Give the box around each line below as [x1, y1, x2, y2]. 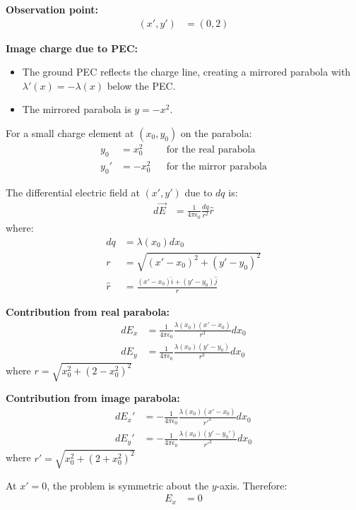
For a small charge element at [6, 126, 134, 140]
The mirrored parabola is [22, 102, 131, 117]
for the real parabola [166, 145, 256, 155]
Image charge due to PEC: [6, 40, 138, 55]
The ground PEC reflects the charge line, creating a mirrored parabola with [22, 64, 351, 79]
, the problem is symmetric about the [47, 478, 209, 492]
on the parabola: [180, 126, 252, 140]
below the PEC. [107, 78, 176, 93]
